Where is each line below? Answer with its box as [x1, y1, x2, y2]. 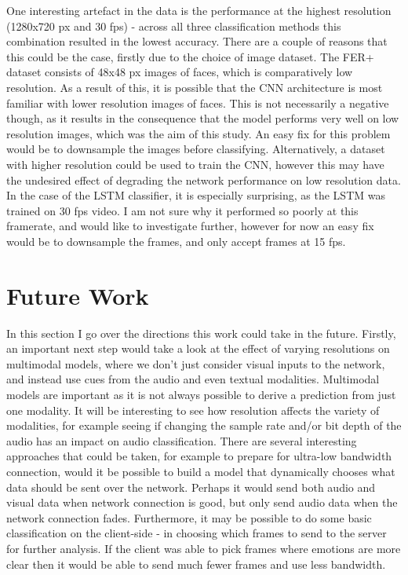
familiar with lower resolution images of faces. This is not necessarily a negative [6, 94, 389, 111]
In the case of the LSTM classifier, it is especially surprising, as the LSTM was [6, 187, 385, 203]
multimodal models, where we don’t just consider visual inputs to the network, [6, 355, 385, 372]
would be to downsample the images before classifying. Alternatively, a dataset [6, 141, 385, 157]
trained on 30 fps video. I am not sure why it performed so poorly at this [6, 202, 359, 218]
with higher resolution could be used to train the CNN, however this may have [6, 156, 384, 172]
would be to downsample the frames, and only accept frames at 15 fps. [6, 233, 346, 249]
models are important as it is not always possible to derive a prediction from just [6, 386, 396, 402]
